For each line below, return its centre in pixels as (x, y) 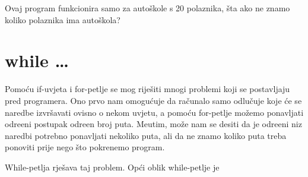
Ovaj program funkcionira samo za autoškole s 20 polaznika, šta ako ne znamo (147, 8)
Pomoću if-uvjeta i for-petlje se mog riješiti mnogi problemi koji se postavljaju (147, 89)
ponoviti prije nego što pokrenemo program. (85, 147)
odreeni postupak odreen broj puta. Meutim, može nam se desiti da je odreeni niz (153, 124)
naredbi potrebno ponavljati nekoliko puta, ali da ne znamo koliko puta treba (146, 135)
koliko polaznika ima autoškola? (63, 19)
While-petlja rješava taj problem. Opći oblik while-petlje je (112, 167)
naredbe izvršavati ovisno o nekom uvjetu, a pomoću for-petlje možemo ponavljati (154, 112)
